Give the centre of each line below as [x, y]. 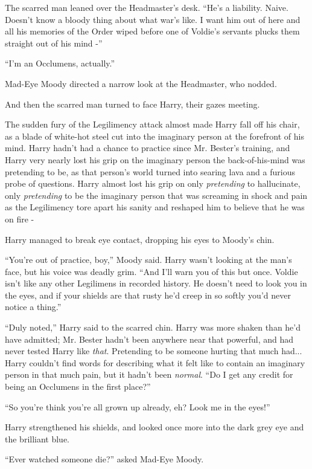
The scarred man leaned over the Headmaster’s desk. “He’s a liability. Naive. [147, 7]
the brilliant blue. [37, 438]
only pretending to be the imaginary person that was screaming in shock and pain [156, 195]
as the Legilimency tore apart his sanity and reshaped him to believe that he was [155, 207]
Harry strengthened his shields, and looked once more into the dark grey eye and [154, 427]
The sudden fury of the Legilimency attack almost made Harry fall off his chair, [152, 124]
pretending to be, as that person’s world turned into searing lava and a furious [150, 171]
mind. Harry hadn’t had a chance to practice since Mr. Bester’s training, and [148, 148]
